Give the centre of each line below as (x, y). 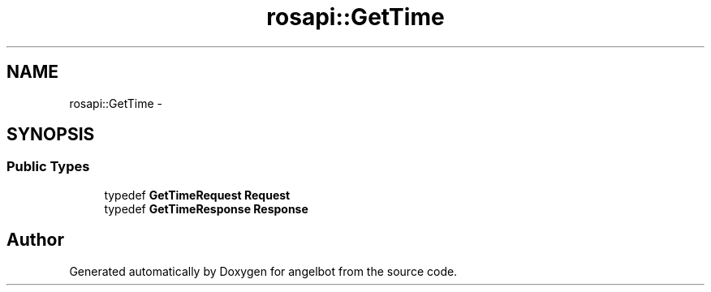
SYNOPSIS (51, 135)
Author (35, 240)
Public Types (48, 167)
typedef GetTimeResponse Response (206, 208)
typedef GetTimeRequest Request (197, 195)
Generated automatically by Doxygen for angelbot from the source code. (263, 271)
